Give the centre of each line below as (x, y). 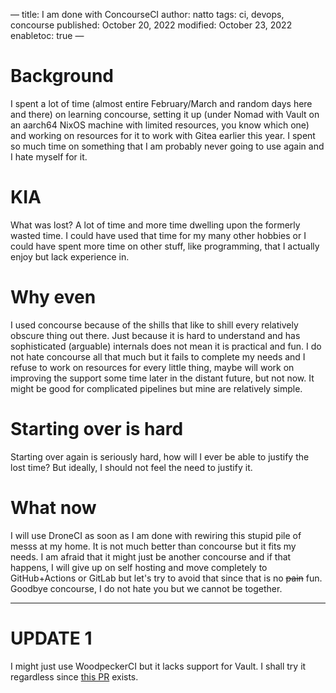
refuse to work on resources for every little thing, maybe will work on (152, 367)
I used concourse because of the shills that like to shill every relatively (154, 325)
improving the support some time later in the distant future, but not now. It (162, 378)
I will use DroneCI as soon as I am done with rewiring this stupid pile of (156, 535)
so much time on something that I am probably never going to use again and (167, 146)
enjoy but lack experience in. (70, 256)
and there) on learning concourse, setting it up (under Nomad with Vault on (165, 114)
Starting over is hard (97, 429)
